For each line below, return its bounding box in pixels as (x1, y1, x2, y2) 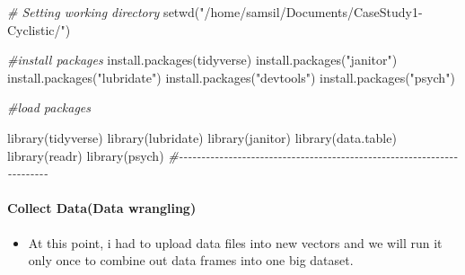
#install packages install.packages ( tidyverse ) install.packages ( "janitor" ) (7, 50, 398, 69)
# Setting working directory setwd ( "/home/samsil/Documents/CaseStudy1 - (7, 3, 423, 21)
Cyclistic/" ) (7, 20, 71, 39)
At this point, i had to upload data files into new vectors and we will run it (28, 233, 443, 252)
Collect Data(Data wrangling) (7, 199, 197, 217)
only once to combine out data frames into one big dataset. (28, 251, 354, 270)
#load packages (7, 98, 92, 117)
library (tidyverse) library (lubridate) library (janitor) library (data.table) (7, 128, 397, 146)
